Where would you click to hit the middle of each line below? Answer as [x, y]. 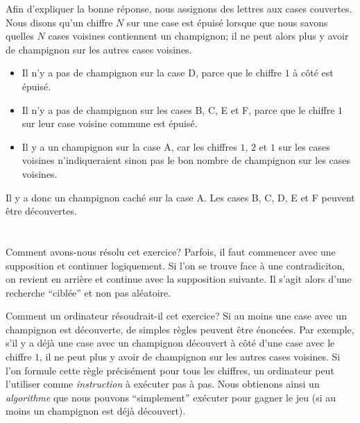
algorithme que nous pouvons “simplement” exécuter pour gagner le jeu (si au [171, 397]
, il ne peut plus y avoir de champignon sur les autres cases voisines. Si [190, 357]
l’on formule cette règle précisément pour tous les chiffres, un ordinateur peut [170, 370]
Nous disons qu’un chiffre [59, 22]
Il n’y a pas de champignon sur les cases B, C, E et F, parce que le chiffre [178, 109]
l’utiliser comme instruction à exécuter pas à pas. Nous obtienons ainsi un [163, 384]
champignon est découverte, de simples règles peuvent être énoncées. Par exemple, [180, 329]
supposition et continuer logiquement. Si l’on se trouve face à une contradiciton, [175, 265]
